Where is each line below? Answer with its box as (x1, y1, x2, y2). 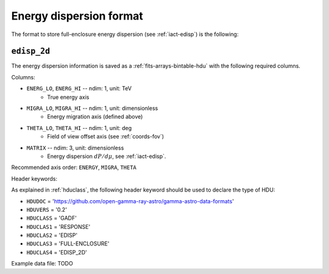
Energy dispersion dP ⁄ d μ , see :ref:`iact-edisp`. (47, 153, 166, 160)
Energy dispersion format (11, 9, 143, 23)
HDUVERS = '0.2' (26, 206, 67, 213)
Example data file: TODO (11, 260, 73, 267)
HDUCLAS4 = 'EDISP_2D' (26, 248, 88, 256)
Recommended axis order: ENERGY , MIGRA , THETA (11, 164, 137, 171)
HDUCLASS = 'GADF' (26, 214, 77, 222)
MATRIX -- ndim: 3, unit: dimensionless (26, 144, 124, 151)
